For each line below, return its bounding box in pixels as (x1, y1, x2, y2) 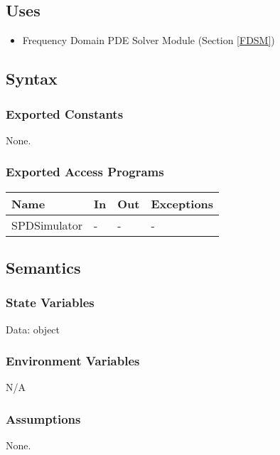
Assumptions (6, 409, 81, 427)
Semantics (6, 257, 81, 278)
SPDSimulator (11, 216, 83, 233)
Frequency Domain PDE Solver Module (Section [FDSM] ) (22, 33, 275, 48)
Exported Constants (6, 105, 124, 122)
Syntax (6, 68, 58, 90)
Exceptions (151, 195, 214, 212)
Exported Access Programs (6, 163, 164, 181)
